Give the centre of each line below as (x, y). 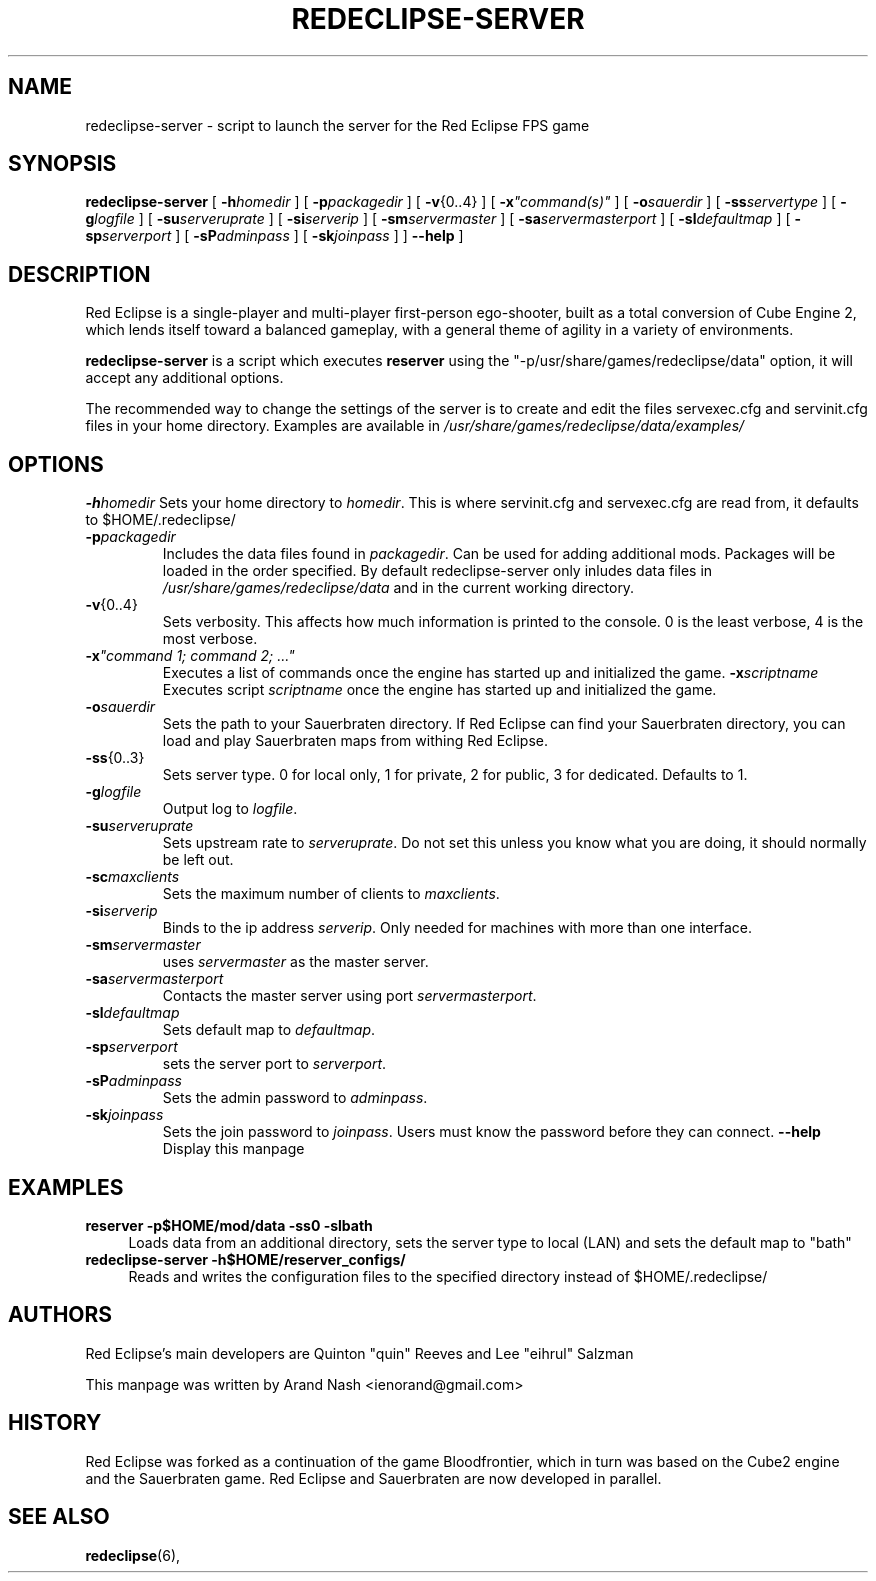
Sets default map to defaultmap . (269, 1030)
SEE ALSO (59, 1517)
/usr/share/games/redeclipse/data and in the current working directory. (398, 588)
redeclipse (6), (133, 1555)
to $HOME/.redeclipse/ (160, 520)
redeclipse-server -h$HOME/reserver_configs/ (245, 1259)
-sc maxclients (132, 877)
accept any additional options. (184, 378)
